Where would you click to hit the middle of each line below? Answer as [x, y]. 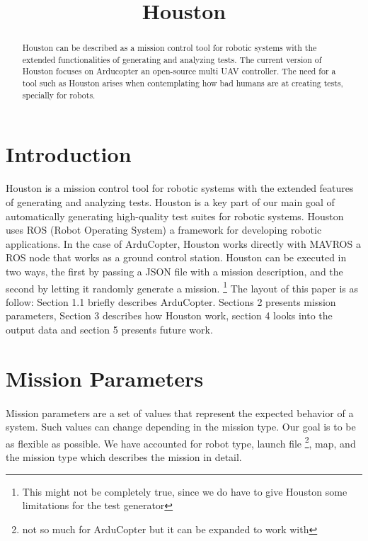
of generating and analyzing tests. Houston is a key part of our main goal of [170, 201]
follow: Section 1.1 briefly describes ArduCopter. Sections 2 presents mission [171, 301]
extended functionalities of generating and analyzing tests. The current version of [172, 59]
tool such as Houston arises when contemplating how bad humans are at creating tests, [183, 83]
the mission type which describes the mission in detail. [124, 456]
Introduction [69, 154]
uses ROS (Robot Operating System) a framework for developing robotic [164, 230]
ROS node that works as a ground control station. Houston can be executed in [176, 257]
